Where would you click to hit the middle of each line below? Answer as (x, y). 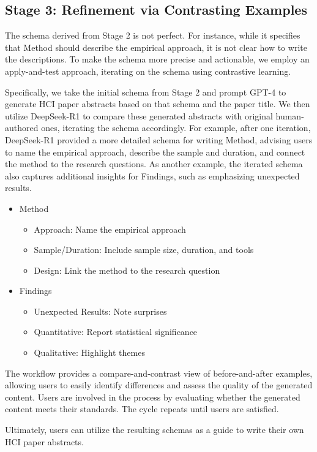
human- (290, 115)
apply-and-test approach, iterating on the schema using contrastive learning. (148, 71)
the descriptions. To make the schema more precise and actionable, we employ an (157, 59)
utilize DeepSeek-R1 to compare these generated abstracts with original (139, 115)
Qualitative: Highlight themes (89, 352)
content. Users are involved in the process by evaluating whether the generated (153, 397)
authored (22, 128)
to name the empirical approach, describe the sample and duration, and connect (155, 152)
